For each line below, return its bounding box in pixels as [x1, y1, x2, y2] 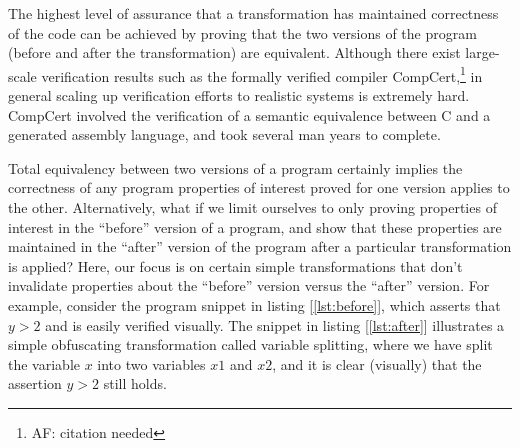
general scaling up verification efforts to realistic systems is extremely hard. [8, 85, 470, 106]
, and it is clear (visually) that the [272, 353, 482, 374]
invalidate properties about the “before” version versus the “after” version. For [8, 275, 490, 296]
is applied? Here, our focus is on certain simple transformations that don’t [8, 255, 463, 276]
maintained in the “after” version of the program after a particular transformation [8, 236, 512, 257]
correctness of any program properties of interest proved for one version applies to [8, 177, 510, 198]
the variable [8, 353, 80, 374]
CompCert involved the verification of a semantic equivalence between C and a [8, 104, 491, 125]
